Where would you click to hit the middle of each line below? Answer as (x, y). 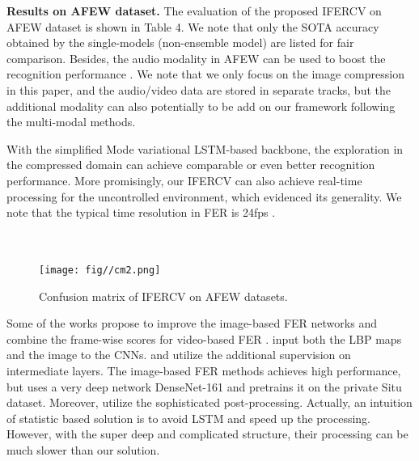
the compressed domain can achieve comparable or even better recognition (191, 165)
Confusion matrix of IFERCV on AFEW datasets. (163, 296)
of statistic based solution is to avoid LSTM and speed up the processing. (189, 418)
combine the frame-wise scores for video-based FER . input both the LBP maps (204, 338)
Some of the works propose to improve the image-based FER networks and (192, 323)
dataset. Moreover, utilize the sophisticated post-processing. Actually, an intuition (209, 402)
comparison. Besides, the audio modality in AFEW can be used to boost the (196, 58)
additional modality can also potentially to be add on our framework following (201, 106)
